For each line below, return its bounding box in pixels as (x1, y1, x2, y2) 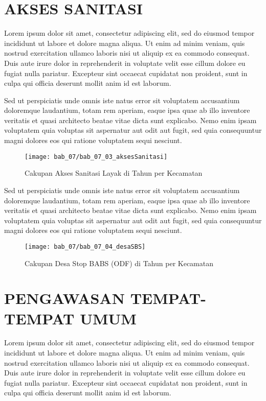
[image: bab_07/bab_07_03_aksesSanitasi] (25, 153, 168, 160)
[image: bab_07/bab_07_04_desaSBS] (25, 243, 146, 250)
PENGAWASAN (4, 288, 125, 309)
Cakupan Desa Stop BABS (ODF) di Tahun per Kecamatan (25, 257, 213, 268)
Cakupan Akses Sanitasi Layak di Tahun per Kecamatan (25, 168, 203, 178)
